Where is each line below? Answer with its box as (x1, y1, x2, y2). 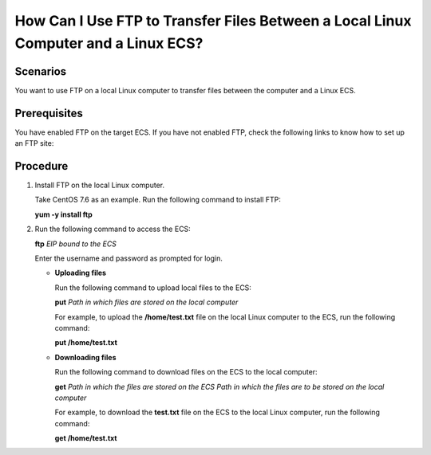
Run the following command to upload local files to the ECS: (54, 283, 251, 292)
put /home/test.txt (54, 338, 117, 347)
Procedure (14, 159, 69, 173)
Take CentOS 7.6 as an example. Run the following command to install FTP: (34, 195, 281, 205)
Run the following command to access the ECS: (34, 224, 191, 234)
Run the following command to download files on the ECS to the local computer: (54, 367, 318, 377)
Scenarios (14, 65, 67, 78)
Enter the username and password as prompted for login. (34, 253, 223, 263)
